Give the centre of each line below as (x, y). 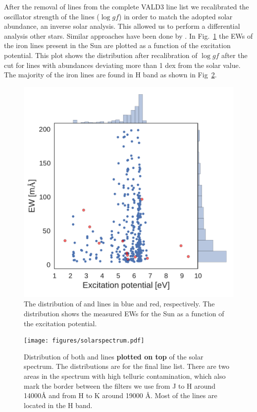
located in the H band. (58, 405)
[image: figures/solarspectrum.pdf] (84, 341)
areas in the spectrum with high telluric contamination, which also (125, 376)
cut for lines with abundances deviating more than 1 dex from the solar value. (122, 65)
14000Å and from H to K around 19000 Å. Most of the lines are (121, 395)
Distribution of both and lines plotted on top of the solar (114, 356)
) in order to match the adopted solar (176, 16)
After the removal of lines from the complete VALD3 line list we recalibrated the (127, 6)
